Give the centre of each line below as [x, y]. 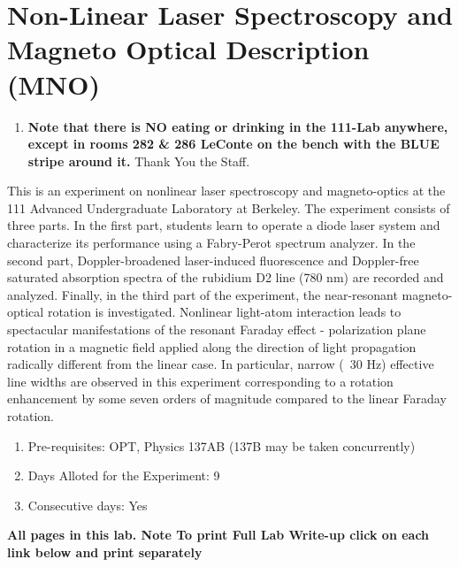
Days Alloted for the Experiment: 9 [124, 475]
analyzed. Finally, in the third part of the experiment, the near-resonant [203, 294]
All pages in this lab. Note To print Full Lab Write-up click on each [218, 535]
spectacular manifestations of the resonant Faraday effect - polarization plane [217, 329]
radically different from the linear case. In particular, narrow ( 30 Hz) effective [221, 364]
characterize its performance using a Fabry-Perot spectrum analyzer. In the [211, 243]
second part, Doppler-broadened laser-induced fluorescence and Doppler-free [213, 260]
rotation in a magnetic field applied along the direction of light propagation [212, 346]
